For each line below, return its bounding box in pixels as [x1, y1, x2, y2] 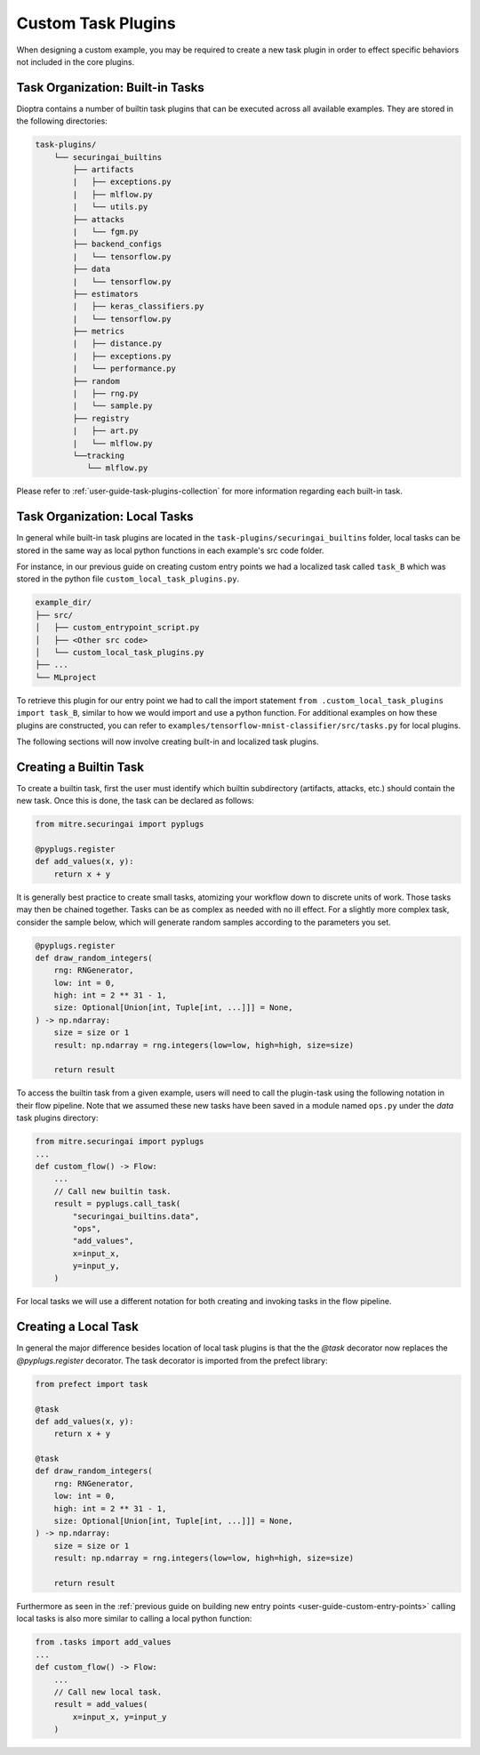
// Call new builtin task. [53, 1186, 172, 1196]
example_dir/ [35, 597, 92, 608]
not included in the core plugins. [16, 56, 135, 67]
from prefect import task [35, 1379, 148, 1389]
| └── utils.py [72, 202, 148, 212]
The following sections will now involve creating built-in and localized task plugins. [16, 736, 319, 747]
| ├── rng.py [72, 389, 140, 399]
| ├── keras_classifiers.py [72, 301, 204, 311]
